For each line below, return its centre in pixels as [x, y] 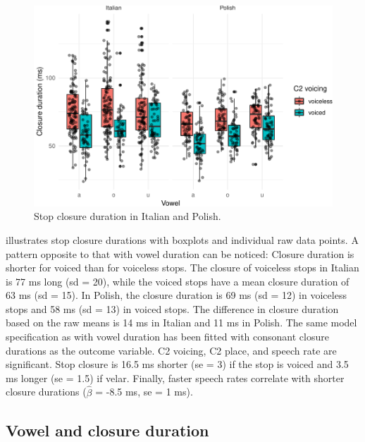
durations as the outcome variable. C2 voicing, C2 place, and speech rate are [171, 350]
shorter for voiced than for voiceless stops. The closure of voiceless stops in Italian [182, 268]
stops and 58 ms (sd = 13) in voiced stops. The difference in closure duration [172, 308]
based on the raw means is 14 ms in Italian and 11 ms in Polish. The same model [181, 323]
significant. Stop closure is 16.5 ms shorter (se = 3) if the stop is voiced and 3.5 [177, 364]
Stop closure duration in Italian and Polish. [128, 216]
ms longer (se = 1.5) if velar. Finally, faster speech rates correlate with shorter [175, 377]
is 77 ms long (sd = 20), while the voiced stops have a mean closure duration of [178, 281]
